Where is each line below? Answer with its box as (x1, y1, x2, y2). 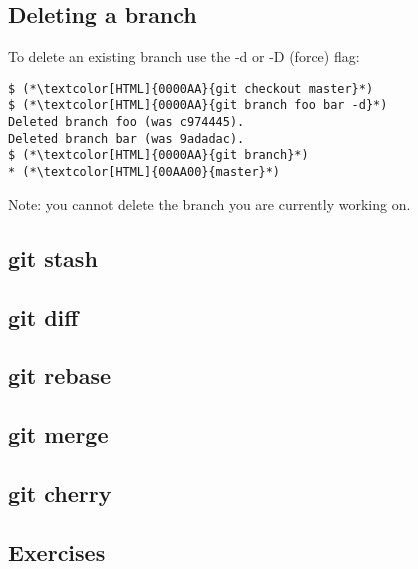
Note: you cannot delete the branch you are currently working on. (8, 193, 411, 214)
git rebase (8, 360, 111, 391)
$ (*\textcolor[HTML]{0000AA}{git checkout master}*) (8, 81, 374, 96)
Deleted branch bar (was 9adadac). (8, 131, 245, 146)
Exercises (8, 536, 106, 567)
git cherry (8, 477, 112, 508)
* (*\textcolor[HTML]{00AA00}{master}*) (8, 165, 281, 180)
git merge (8, 419, 109, 450)
